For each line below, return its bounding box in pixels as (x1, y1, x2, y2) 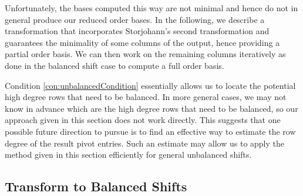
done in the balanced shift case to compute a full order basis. (5, 59, 224, 71)
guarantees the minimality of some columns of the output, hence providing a (5, 36, 280, 48)
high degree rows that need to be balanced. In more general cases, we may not (5, 91, 287, 103)
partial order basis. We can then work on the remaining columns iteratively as (5, 48, 286, 60)
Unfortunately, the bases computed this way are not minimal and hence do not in (5, 2, 298, 14)
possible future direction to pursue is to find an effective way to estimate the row (5, 125, 296, 137)
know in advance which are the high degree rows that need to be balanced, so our (5, 102, 298, 114)
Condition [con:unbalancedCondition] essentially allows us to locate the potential (5, 79, 296, 91)
